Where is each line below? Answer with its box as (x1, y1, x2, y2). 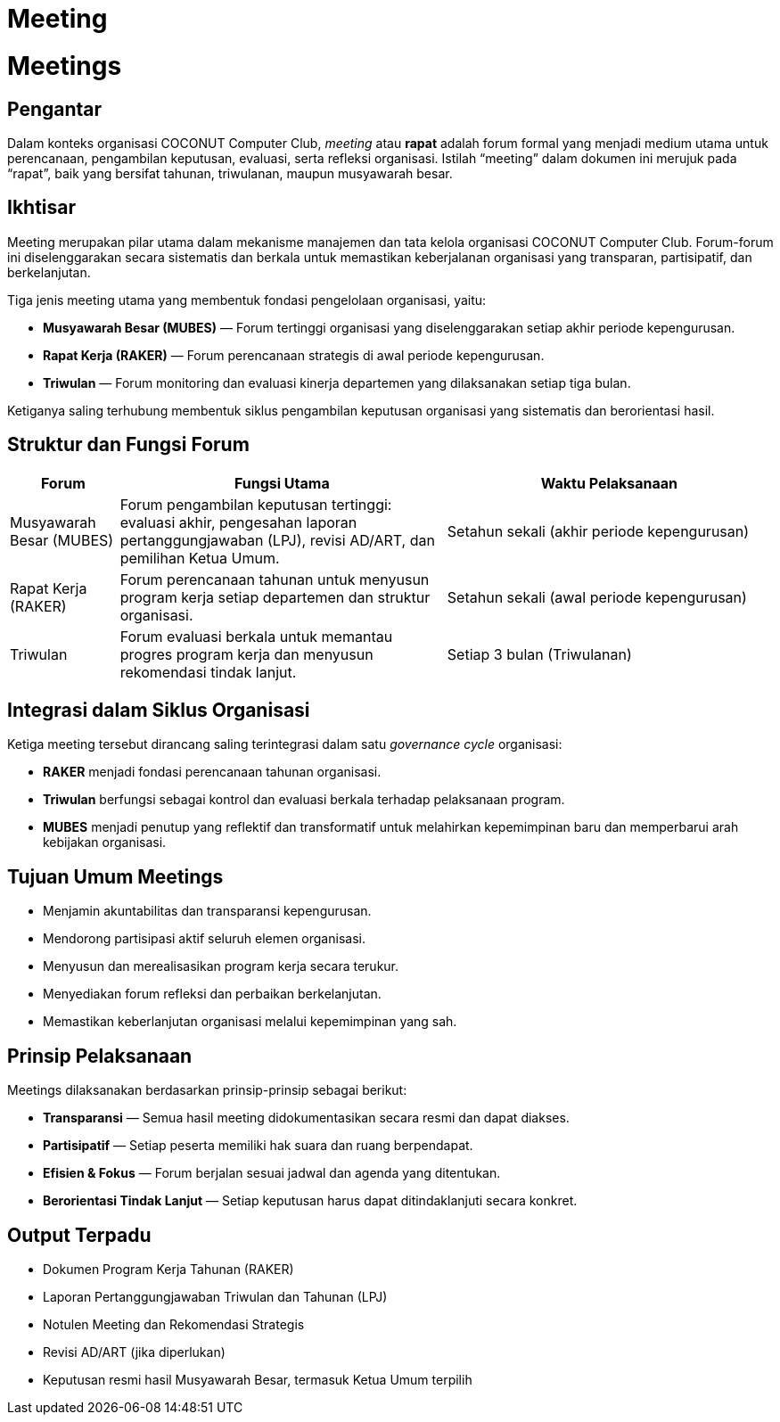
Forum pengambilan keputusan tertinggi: (119, 495, 392, 514)
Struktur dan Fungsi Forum (7, 433, 250, 456)
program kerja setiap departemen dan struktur (119, 588, 431, 606)
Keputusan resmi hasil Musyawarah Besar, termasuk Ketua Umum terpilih (43, 1371, 472, 1387)
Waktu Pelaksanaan (540, 473, 678, 492)
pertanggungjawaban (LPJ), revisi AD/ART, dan (119, 530, 435, 549)
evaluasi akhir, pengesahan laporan (119, 513, 357, 531)
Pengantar (7, 97, 103, 120)
